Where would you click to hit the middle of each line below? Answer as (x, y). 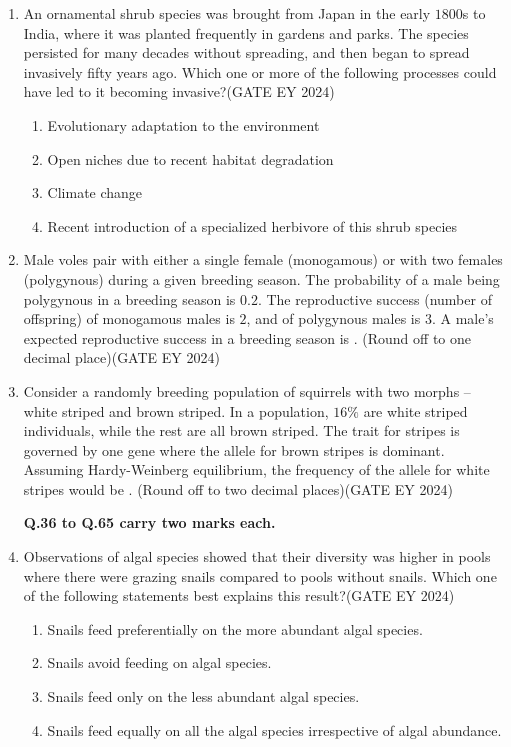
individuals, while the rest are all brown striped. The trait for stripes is (241, 430)
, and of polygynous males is (333, 318)
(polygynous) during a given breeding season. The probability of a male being (261, 278)
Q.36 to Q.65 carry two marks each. (149, 522)
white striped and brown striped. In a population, (176, 410)
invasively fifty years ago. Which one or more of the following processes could (260, 71)
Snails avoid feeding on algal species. (159, 662)
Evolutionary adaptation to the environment (183, 124)
